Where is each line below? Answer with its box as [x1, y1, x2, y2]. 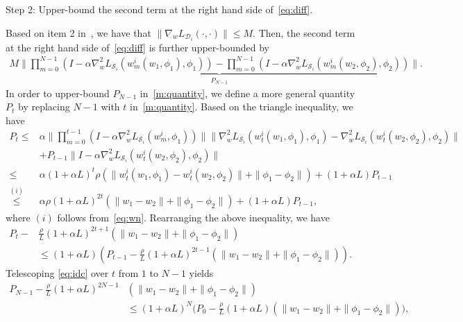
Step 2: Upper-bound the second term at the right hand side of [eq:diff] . [6, 2, 313, 16]
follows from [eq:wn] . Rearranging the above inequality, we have [57, 210, 330, 224]
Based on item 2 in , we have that [6, 25, 151, 40]
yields [189, 265, 214, 280]
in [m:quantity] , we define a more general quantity [140, 85, 355, 100]
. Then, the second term [253, 25, 355, 40]
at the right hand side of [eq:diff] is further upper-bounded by [6, 40, 269, 54]
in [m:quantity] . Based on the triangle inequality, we [130, 99, 353, 114]
